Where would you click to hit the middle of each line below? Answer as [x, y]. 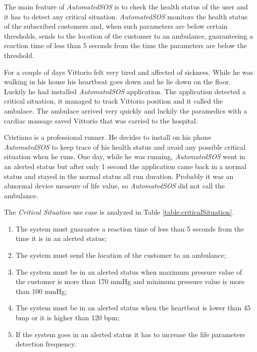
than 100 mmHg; [41, 291]
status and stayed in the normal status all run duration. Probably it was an [119, 176]
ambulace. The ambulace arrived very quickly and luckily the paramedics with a [126, 110]
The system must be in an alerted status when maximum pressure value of [129, 271]
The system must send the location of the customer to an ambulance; [121, 255]
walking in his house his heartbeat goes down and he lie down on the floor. [118, 82]
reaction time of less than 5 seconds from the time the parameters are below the [126, 45]
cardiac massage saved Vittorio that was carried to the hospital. [101, 120]
